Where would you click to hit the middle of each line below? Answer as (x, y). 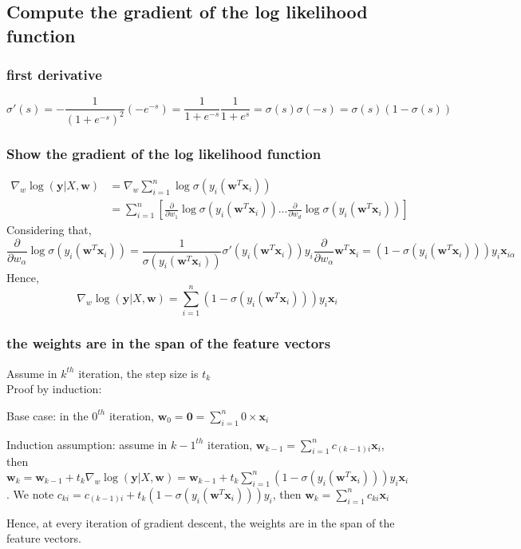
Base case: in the (47, 415)
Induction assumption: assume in (87, 444)
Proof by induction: (54, 389)
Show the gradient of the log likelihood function (164, 153)
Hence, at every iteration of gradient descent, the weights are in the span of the (201, 522)
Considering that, (49, 230)
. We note (30, 493)
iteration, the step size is (138, 373)
